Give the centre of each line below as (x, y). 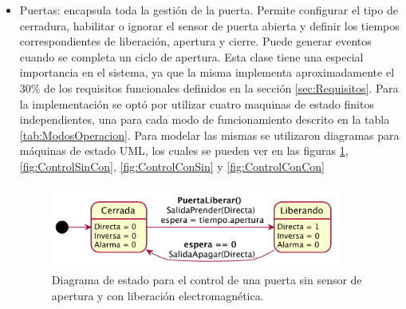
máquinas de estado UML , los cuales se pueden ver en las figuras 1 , (184, 151)
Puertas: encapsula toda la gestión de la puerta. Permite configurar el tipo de (209, 10)
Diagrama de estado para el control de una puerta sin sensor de (207, 280)
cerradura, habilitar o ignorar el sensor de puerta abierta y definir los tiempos (209, 25)
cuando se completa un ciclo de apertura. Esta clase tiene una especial (191, 56)
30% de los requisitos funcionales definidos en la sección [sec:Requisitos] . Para (209, 87)
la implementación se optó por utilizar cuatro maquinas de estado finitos (197, 103)
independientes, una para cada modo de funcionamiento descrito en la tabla (205, 119)
